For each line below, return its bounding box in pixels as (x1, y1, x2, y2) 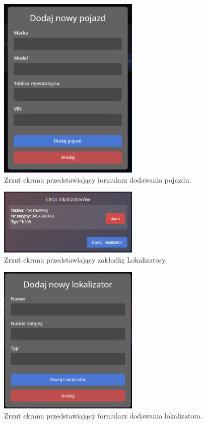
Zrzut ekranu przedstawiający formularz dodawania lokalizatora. (4, 410, 202, 420)
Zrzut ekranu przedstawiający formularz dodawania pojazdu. (4, 174, 191, 185)
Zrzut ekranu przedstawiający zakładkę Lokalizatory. (4, 255, 167, 265)
